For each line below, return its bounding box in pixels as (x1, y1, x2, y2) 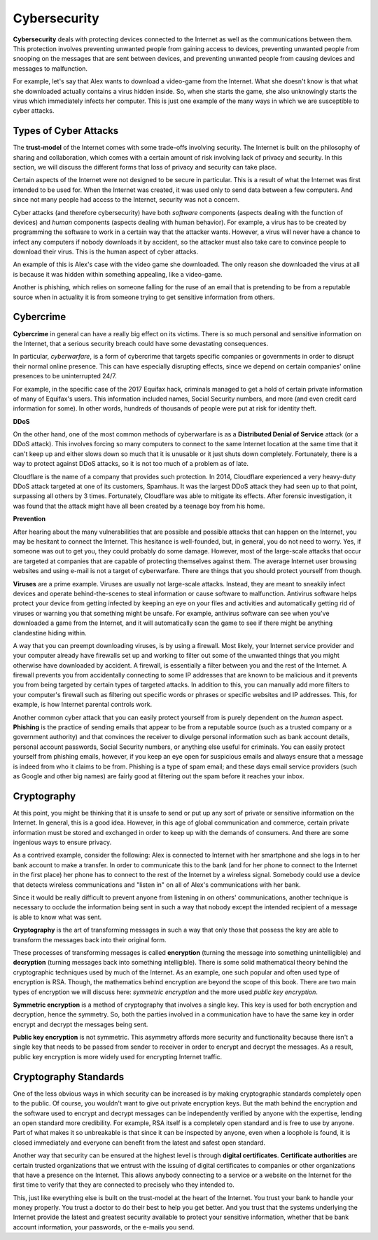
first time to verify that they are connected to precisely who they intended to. (13, 1180, 234, 1189)
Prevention (13, 515, 45, 523)
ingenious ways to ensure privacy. (13, 838, 112, 847)
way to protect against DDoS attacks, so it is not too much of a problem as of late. (13, 460, 248, 468)
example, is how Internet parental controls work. (13, 701, 153, 709)
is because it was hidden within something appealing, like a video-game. (13, 270, 223, 278)
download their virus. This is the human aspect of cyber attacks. (13, 247, 199, 256)
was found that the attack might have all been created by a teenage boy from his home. (13, 502, 265, 510)
